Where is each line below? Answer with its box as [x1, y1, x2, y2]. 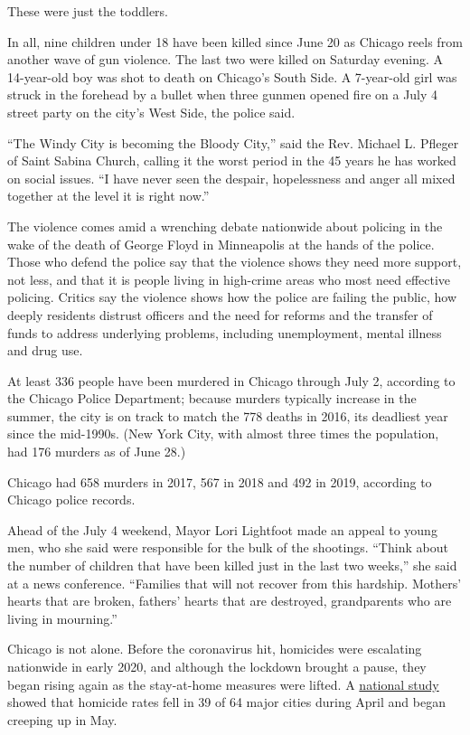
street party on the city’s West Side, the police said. [7, 102, 296, 121]
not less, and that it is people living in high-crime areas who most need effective [7, 269, 451, 288]
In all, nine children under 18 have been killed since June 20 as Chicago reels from [7, 32, 463, 51]
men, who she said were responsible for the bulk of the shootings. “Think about [7, 538, 448, 557]
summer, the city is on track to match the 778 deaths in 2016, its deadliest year [7, 406, 448, 425]
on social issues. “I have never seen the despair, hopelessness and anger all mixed [7, 168, 456, 187]
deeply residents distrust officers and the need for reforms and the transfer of [7, 305, 433, 324]
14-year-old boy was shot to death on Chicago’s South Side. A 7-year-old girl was [7, 67, 457, 86]
